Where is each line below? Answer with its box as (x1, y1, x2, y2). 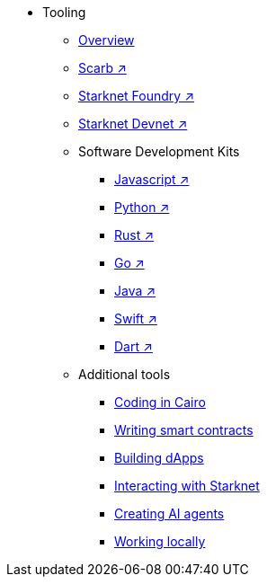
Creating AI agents (114, 506, 225, 521)
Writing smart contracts (114, 422, 254, 438)
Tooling (42, 4, 86, 20)
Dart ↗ (114, 339, 153, 354)
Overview (78, 32, 135, 48)
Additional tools (78, 367, 171, 382)
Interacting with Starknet (114, 478, 260, 493)
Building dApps (114, 450, 204, 465)
